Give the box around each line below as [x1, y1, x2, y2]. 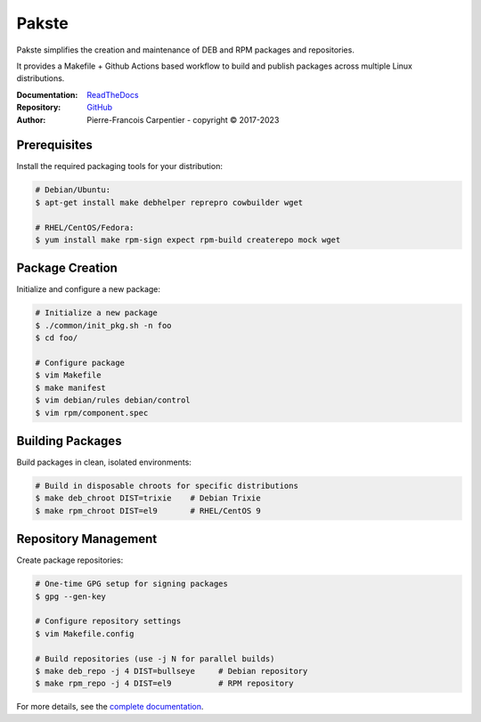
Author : [16, 114, 46, 125]
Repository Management [16, 531, 158, 547]
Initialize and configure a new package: [16, 284, 160, 295]
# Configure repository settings [35, 616, 182, 627]
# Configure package [35, 358, 125, 368]
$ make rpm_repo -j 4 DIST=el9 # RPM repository [35, 678, 294, 689]
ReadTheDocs [86, 89, 139, 100]
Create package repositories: [16, 555, 124, 565]
